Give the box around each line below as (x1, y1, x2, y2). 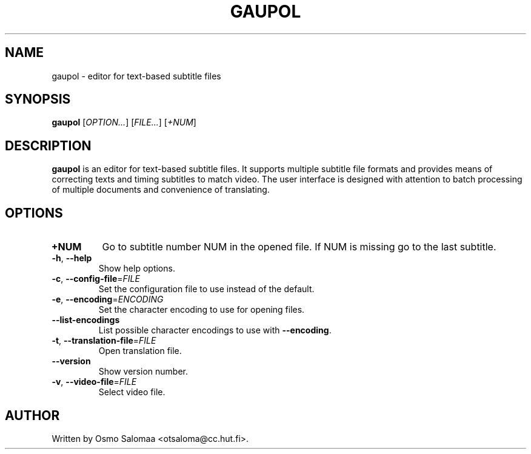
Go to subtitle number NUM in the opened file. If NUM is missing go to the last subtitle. (102, 241, 496, 253)
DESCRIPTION (5, 138, 92, 153)
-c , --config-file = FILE (52, 273, 140, 284)
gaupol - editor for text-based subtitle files (52, 70, 221, 81)
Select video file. (98, 387, 165, 398)
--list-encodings (52, 315, 120, 325)
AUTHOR (5, 407, 60, 423)
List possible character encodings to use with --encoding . (98, 325, 332, 336)
